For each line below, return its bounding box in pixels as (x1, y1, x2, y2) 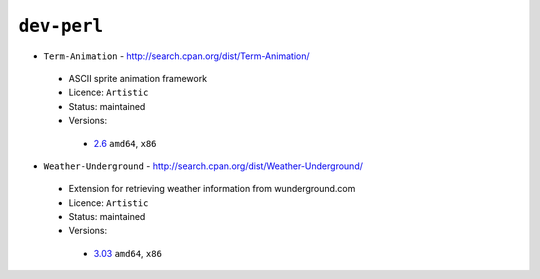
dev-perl (18, 15, 104, 37)
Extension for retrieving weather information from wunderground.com (68, 183, 356, 195)
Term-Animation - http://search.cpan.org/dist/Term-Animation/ (43, 50, 310, 62)
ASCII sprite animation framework (68, 72, 208, 84)
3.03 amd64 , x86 (93, 247, 162, 259)
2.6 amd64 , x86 (93, 137, 157, 149)
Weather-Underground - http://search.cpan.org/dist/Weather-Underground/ (43, 160, 364, 172)
